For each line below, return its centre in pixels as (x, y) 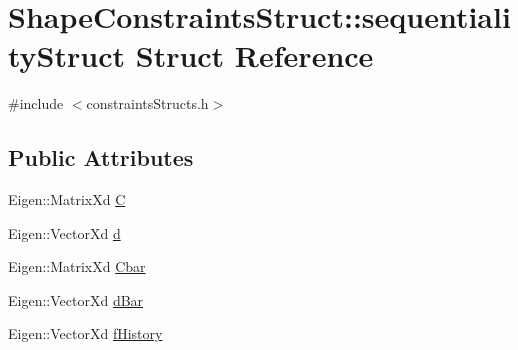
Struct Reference (254, 55)
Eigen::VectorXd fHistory (85, 333)
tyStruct (67, 55)
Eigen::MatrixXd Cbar (77, 266)
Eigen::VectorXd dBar (76, 299)
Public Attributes (101, 157)
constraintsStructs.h (147, 103)
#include (36, 103)
